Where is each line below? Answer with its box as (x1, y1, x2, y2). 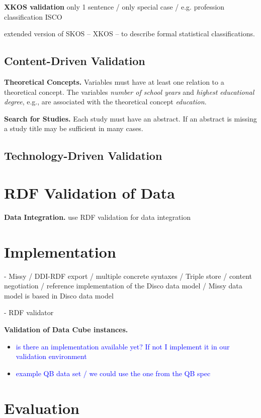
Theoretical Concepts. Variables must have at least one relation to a (4, 76, 224, 87)
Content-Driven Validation (4, 53, 145, 69)
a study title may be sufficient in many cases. (4, 123, 143, 134)
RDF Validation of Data (4, 182, 175, 203)
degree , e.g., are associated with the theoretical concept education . (4, 96, 207, 107)
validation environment (16, 351, 87, 362)
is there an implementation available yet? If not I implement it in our (16, 341, 230, 351)
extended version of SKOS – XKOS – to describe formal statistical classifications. (4, 28, 255, 39)
